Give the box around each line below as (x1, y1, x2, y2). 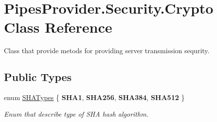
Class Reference (4, 17, 112, 37)
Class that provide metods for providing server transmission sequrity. (4, 45, 210, 56)
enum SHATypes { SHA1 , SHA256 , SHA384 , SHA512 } (4, 92, 185, 102)
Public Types (4, 69, 72, 84)
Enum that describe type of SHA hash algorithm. (4, 108, 148, 119)
